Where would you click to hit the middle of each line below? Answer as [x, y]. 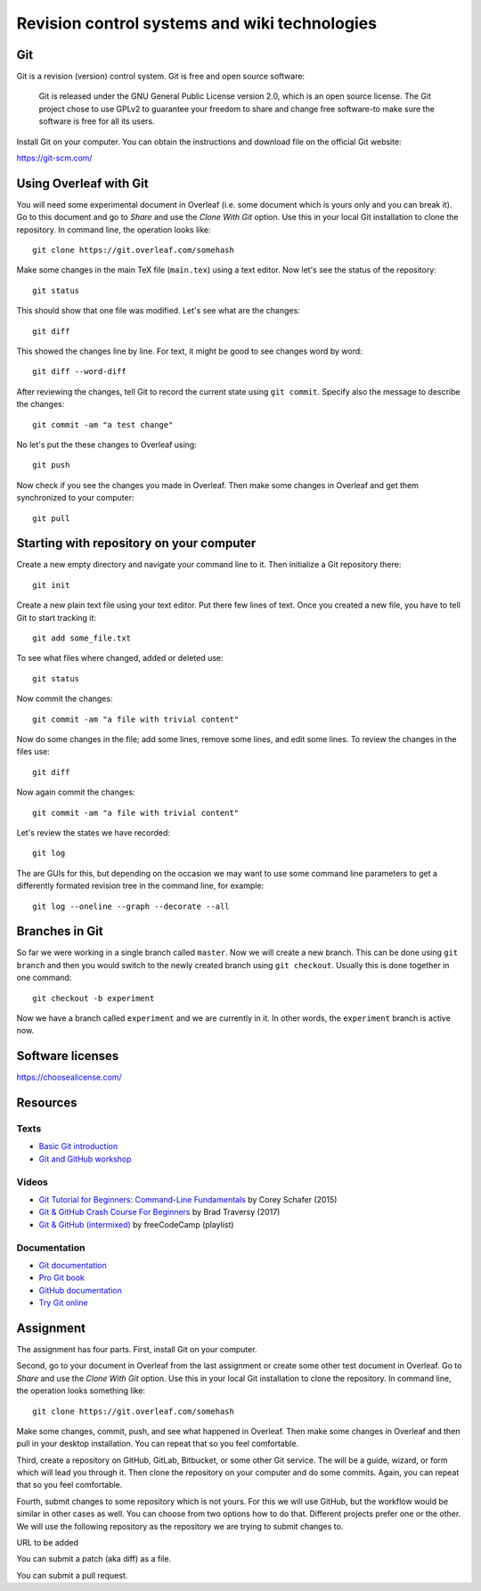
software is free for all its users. [97, 121]
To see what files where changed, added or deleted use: [120, 658]
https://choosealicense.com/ [69, 1077]
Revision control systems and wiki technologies [197, 23]
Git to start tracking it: [57, 617]
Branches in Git [60, 931]
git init [51, 585]
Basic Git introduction [78, 1146]
